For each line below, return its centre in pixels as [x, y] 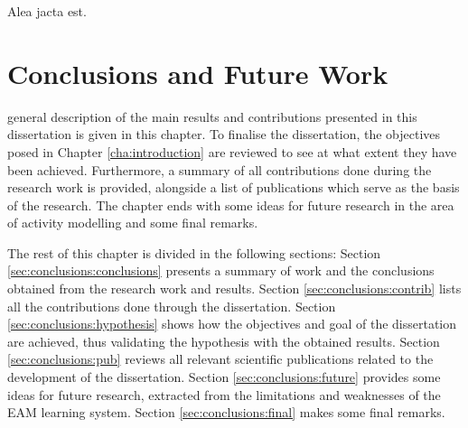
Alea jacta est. [47, 11]
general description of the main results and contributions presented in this [212, 116]
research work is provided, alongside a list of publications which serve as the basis [234, 187]
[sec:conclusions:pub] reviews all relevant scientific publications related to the [220, 359]
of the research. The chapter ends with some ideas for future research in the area [231, 205]
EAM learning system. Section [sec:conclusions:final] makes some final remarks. [226, 412]
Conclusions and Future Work [198, 73]
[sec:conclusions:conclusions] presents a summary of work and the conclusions [221, 270]
